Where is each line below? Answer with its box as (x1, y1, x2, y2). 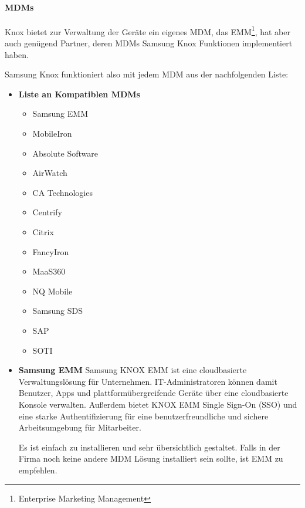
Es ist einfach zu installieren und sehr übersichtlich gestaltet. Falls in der (18, 441, 280, 453)
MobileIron (32, 127, 72, 140)
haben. (5, 48, 29, 60)
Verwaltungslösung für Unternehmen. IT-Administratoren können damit (18, 375, 277, 387)
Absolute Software (32, 147, 98, 159)
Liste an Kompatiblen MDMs (18, 87, 140, 100)
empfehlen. (18, 463, 57, 476)
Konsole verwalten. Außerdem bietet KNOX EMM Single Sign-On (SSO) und (18, 398, 297, 410)
